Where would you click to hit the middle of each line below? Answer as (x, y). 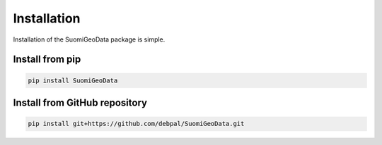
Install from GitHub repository (80, 102)
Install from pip (47, 59)
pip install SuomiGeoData (73, 80)
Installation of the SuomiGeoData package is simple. (89, 39)
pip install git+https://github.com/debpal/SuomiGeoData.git (136, 124)
